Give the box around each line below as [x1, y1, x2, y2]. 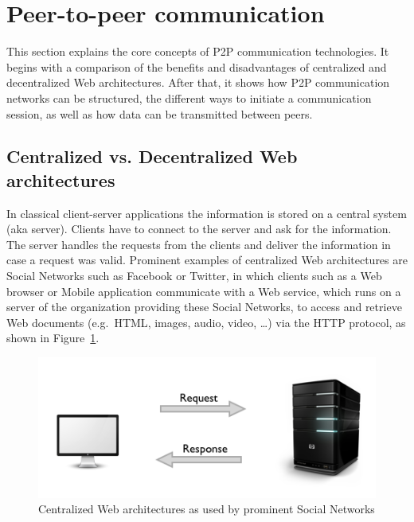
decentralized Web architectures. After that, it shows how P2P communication [6, 74, 390, 91]
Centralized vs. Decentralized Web [6, 144, 298, 169]
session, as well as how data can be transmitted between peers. [6, 105, 313, 122]
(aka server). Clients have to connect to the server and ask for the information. [6, 220, 392, 237]
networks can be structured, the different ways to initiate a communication [6, 89, 372, 106]
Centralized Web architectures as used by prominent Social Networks [38, 501, 375, 517]
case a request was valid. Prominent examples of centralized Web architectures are [6, 251, 408, 268]
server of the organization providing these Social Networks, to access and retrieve [6, 298, 402, 315]
